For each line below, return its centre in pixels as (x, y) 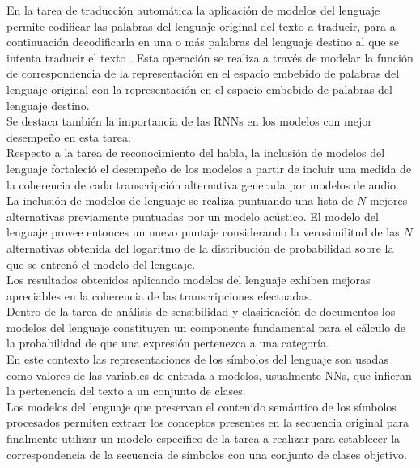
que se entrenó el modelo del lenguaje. (101, 264)
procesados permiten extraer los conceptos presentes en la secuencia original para (208, 422)
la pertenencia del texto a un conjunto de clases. (126, 391)
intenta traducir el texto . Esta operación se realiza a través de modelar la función (210, 57)
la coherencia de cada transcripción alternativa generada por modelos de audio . (203, 184)
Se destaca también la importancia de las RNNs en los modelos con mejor (189, 121)
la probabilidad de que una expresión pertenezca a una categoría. (168, 343)
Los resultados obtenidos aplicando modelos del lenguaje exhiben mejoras (189, 280)
